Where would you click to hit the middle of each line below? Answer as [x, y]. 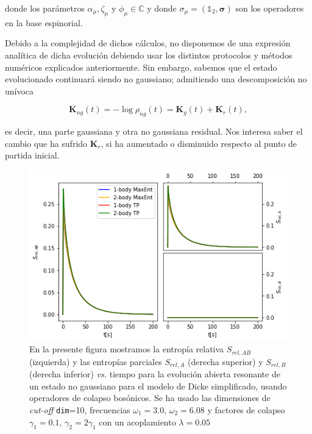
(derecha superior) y [225, 361]
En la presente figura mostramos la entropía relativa [127, 349]
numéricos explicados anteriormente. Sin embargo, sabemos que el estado [141, 67]
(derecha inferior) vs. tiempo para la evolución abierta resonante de [155, 374]
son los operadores [270, 8]
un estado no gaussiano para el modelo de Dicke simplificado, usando [158, 386]
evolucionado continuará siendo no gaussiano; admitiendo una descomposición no [156, 79]
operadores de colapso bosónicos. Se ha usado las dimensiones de [150, 398]
